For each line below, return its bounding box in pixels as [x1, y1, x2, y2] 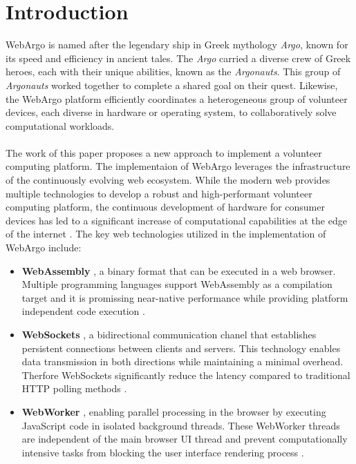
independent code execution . [21, 304, 145, 318]
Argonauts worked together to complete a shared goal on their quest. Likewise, [6, 77, 338, 92]
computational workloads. [6, 118, 115, 133]
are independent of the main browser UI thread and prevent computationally [21, 432, 348, 446]
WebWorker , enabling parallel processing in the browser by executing [21, 404, 326, 418]
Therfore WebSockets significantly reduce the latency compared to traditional [21, 367, 350, 382]
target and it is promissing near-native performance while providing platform [21, 290, 348, 304]
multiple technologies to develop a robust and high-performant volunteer [6, 186, 312, 200]
